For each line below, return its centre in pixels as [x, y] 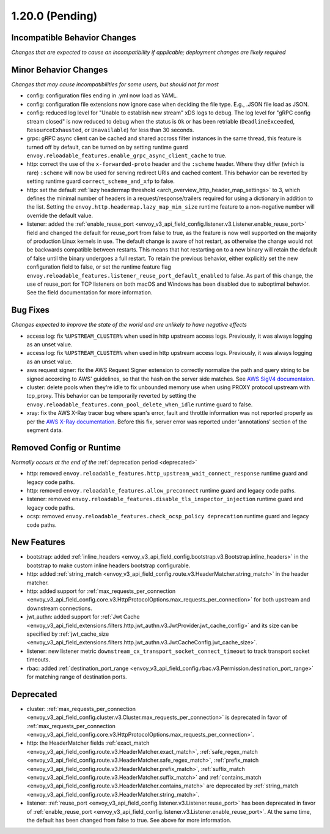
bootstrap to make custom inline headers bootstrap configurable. [108, 565]
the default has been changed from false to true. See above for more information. [129, 820]
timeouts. [38, 660]
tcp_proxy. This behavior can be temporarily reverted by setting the [112, 396]
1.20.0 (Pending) [54, 16]
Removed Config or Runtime [66, 448]
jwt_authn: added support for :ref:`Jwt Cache [83, 617]
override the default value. [60, 215]
